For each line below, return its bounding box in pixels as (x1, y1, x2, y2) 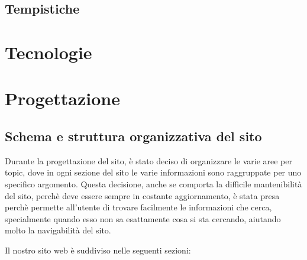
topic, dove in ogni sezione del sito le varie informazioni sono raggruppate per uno (5, 166, 302, 178)
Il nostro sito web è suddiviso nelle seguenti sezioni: (5, 243, 191, 256)
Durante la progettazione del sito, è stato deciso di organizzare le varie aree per (5, 154, 292, 167)
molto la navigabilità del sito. (5, 224, 111, 236)
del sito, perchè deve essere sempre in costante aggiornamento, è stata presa (5, 189, 280, 201)
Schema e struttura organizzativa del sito (5, 126, 262, 145)
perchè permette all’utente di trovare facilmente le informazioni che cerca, (5, 201, 272, 213)
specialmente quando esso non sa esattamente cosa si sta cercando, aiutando (5, 212, 281, 225)
